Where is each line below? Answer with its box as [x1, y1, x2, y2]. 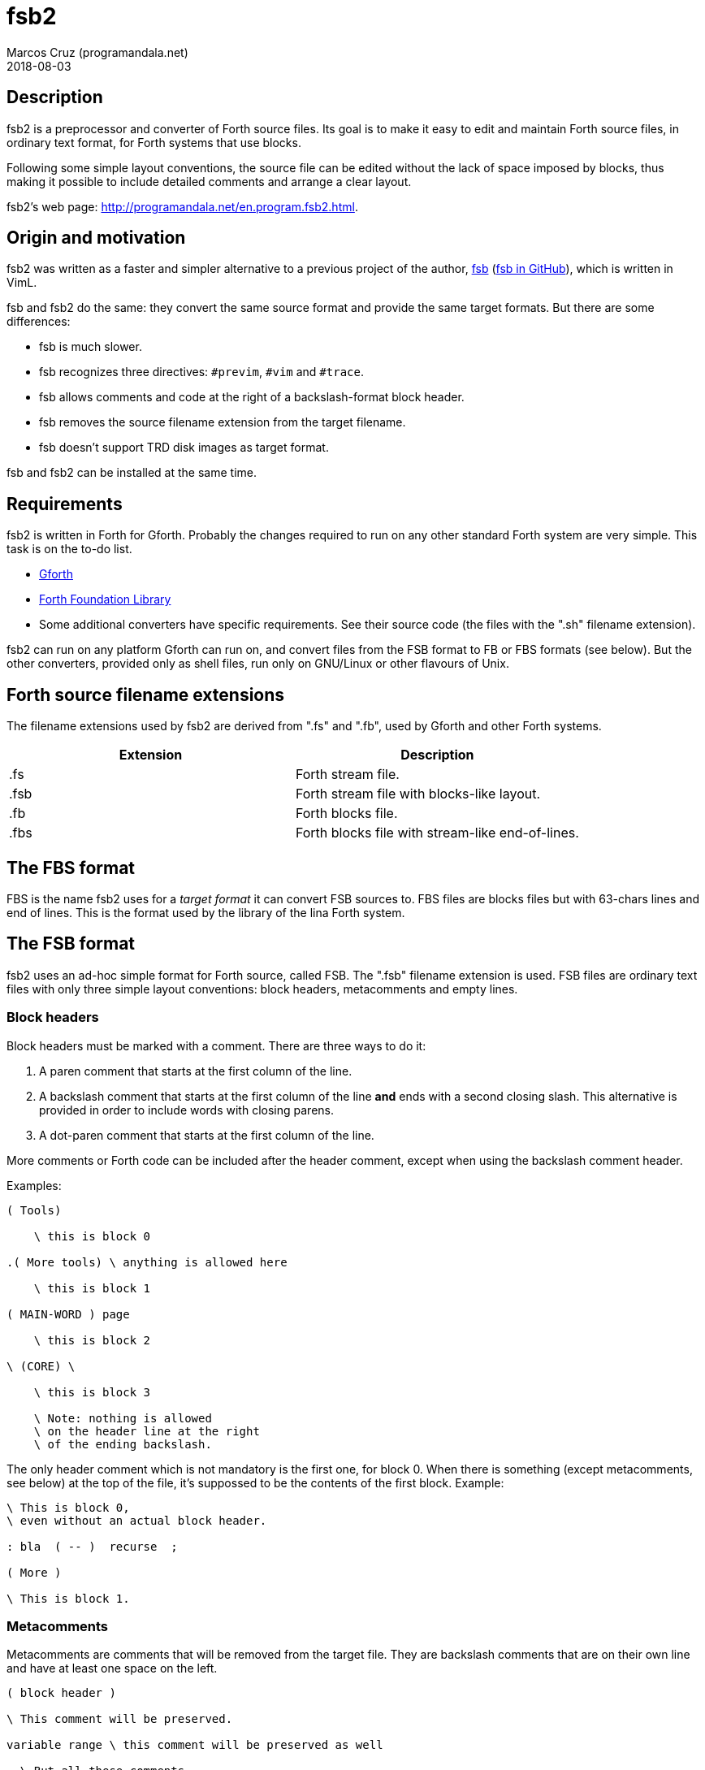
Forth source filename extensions [6, 684, 285, 705]
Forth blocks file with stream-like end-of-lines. [295, 824, 579, 842]
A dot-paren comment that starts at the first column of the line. [39, 1127, 374, 1142]
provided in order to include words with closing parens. [39, 1102, 334, 1117]
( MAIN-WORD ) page [6, 1307, 130, 1321]
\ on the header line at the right [33, 1424, 260, 1438]
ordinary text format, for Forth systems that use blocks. [6, 135, 301, 149]
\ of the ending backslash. [33, 1437, 212, 1451]
